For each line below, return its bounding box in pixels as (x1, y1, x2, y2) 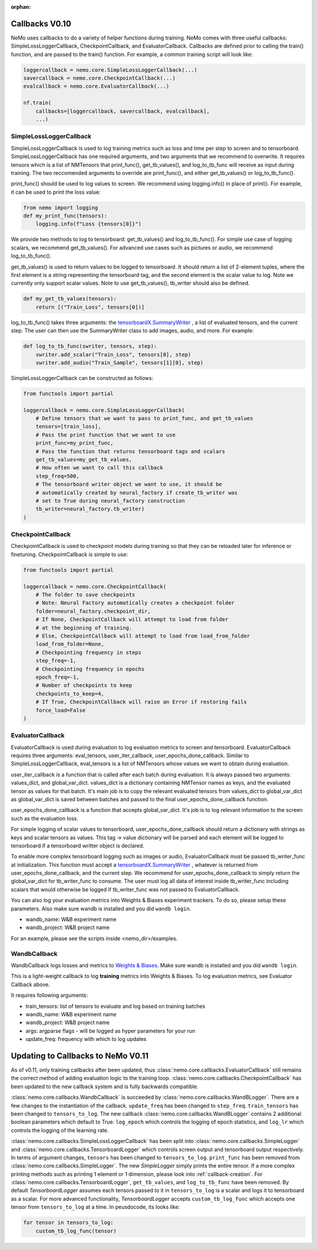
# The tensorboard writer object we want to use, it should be (35, 481, 223, 488)
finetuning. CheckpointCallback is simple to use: (11, 551, 128, 558)
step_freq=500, (35, 472, 79, 480)
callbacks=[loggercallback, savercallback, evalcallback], (35, 108, 210, 114)
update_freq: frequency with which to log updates (25, 1036, 147, 1043)
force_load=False (35, 707, 86, 713)
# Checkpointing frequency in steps (35, 649, 141, 656)
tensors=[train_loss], (35, 423, 101, 430)
